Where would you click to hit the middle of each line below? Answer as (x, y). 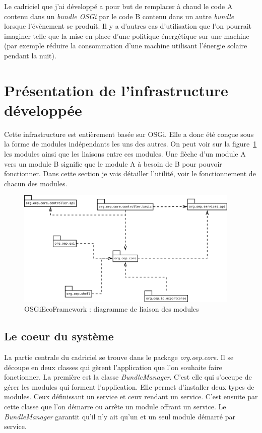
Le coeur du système (59, 336)
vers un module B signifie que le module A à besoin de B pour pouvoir (113, 163)
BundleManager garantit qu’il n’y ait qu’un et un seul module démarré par (120, 416)
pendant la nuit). (30, 55)
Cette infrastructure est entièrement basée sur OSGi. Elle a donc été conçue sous (129, 134)
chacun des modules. (36, 183)
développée (43, 110)
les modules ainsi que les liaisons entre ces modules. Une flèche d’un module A (125, 154)
